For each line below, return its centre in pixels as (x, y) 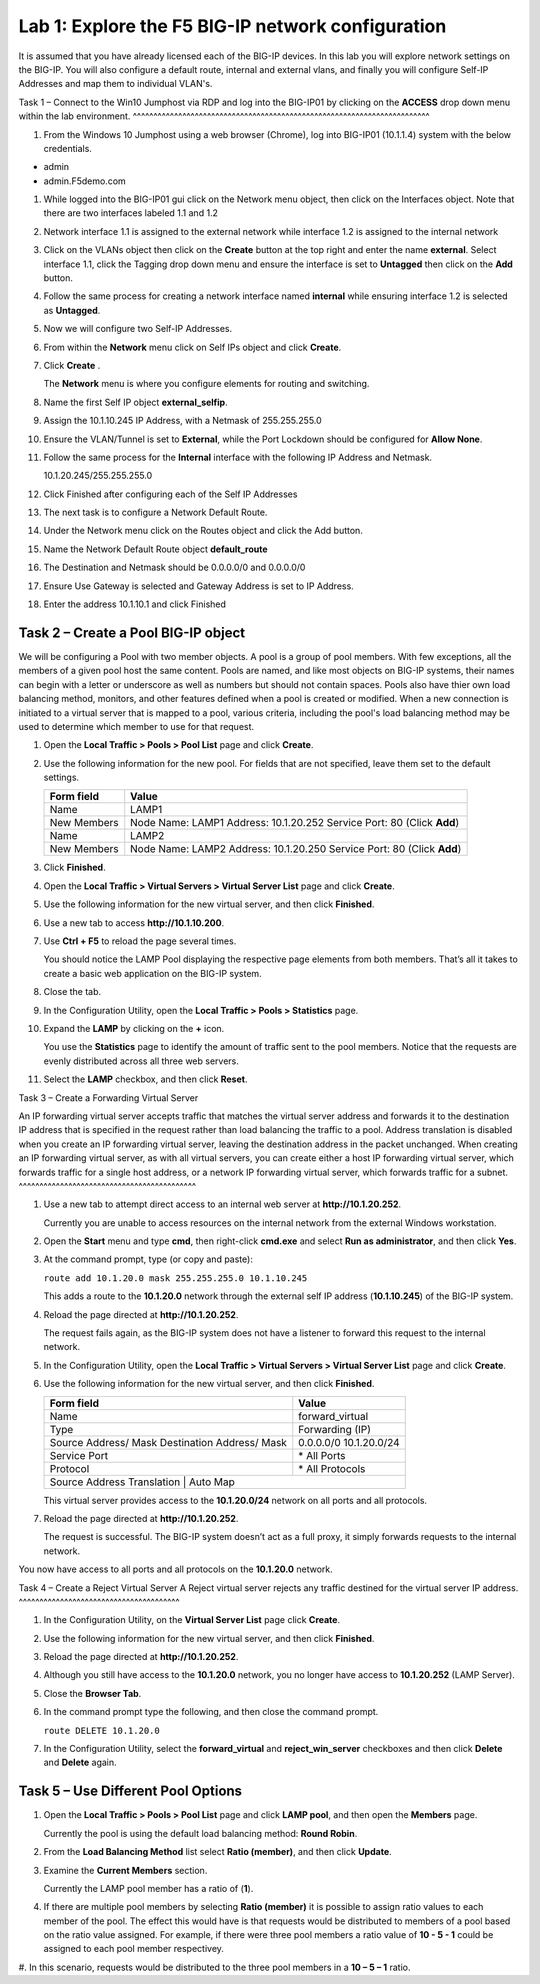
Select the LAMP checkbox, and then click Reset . (145, 1079)
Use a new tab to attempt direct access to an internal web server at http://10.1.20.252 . (222, 1204)
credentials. (67, 148)
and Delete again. (80, 1762)
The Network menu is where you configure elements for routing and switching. (206, 384)
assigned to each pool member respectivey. (134, 1949)
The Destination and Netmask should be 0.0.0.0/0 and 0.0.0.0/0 (174, 567)
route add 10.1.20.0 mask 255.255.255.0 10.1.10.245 (175, 1278)
